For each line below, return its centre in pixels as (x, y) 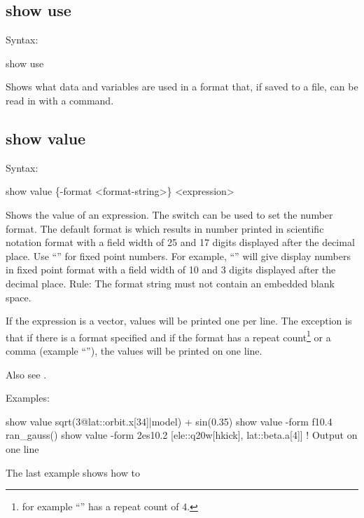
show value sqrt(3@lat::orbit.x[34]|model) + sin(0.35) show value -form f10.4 (169, 421)
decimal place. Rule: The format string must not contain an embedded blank (170, 283)
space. (19, 297)
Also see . (26, 374)
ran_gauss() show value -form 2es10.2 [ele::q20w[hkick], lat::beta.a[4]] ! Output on (182, 435)
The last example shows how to (73, 472)
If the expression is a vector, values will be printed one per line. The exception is (179, 321)
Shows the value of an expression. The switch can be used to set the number (169, 214)
